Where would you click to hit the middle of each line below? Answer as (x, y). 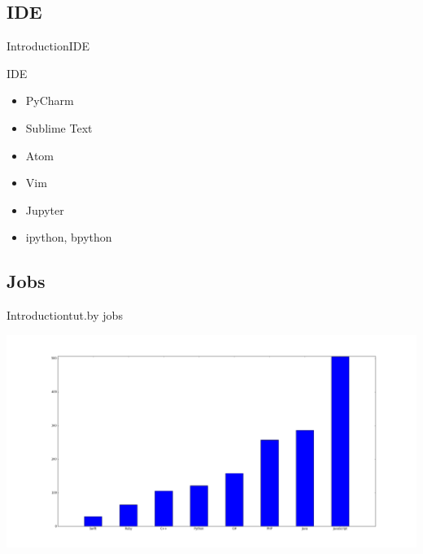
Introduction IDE (48, 46)
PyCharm (50, 100)
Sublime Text (59, 127)
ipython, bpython (69, 237)
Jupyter (45, 209)
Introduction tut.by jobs (65, 315)
